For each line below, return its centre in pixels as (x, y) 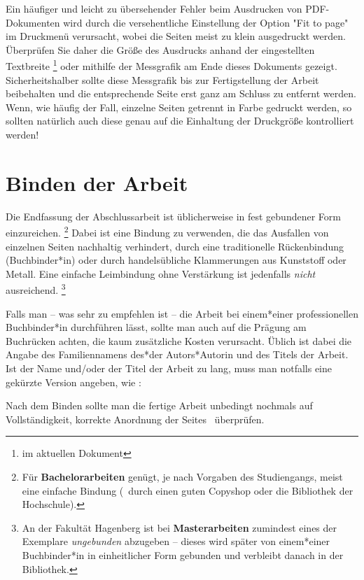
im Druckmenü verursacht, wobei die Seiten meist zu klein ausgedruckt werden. (176, 36)
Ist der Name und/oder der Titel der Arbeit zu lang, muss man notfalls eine (169, 368)
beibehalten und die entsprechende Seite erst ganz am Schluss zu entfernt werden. (181, 93)
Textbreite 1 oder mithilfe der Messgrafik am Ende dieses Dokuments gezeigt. (171, 65)
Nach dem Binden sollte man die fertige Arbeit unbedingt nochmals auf (159, 405)
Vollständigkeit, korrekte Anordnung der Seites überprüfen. (135, 419)
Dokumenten (33, 22)
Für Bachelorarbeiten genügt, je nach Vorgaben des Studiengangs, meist (182, 476)
